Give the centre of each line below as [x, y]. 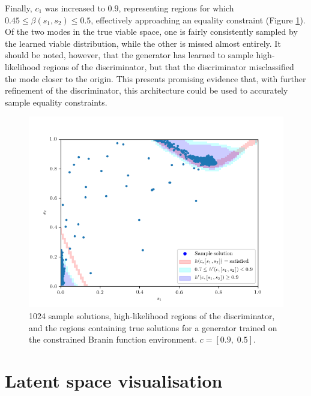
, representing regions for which [176, 8]
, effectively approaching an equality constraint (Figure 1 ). [198, 19]
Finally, [19, 8]
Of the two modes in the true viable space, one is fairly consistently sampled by [151, 31]
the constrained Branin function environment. [113, 339]
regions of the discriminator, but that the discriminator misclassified [168, 66]
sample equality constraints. [56, 102]
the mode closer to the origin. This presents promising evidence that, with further [155, 78]
